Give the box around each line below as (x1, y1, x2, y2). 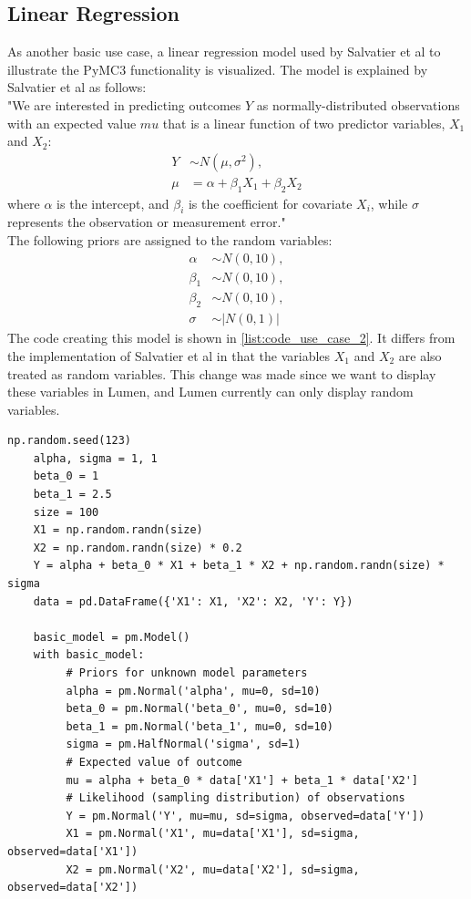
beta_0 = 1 (33, 470, 99, 483)
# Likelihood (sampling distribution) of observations (66, 791, 405, 805)
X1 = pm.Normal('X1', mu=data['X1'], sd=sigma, (66, 827, 360, 841)
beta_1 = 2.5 (33, 488, 112, 501)
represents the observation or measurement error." (7, 212, 286, 232)
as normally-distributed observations (256, 95, 460, 114)
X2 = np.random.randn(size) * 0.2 (33, 541, 242, 554)
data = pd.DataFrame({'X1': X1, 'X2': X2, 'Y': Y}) (33, 594, 353, 608)
